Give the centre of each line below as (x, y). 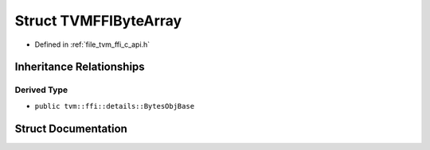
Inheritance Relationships (80, 67)
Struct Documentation (71, 128)
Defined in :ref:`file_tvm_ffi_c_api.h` (92, 44)
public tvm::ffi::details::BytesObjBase (115, 106)
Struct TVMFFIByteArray (98, 21)
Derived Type (41, 90)
